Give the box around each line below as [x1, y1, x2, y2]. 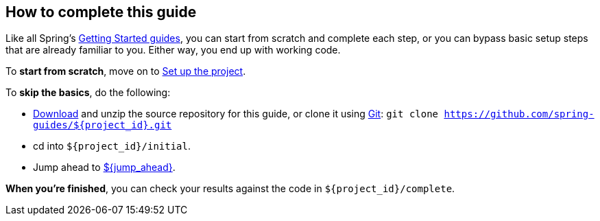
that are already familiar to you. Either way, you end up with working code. [5, 44, 341, 56]
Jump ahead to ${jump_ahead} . [33, 161, 176, 174]
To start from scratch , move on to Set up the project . [5, 65, 246, 78]
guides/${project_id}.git [33, 119, 172, 131]
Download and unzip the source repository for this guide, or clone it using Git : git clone [33, 108, 439, 120]
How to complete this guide [5, 3, 197, 21]
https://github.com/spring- [444, 108, 595, 120]
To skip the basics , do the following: [5, 86, 171, 99]
